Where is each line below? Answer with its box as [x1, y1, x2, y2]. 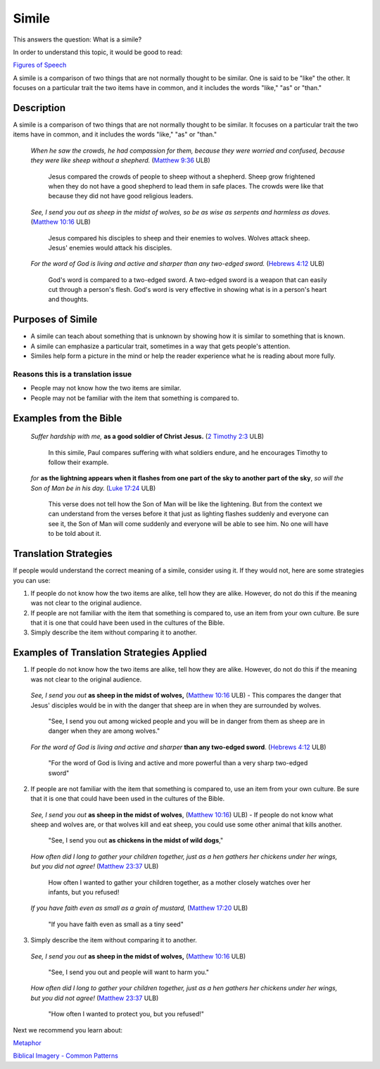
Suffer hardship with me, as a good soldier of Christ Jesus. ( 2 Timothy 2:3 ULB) [30, 433, 264, 441]
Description [13, 102, 66, 114]
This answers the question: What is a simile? [13, 35, 142, 44]
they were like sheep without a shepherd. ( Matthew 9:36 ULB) [30, 156, 210, 165]
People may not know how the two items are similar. [30, 384, 182, 392]
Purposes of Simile [13, 314, 98, 326]
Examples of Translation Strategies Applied [13, 647, 208, 659]
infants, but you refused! [48, 888, 120, 897]
